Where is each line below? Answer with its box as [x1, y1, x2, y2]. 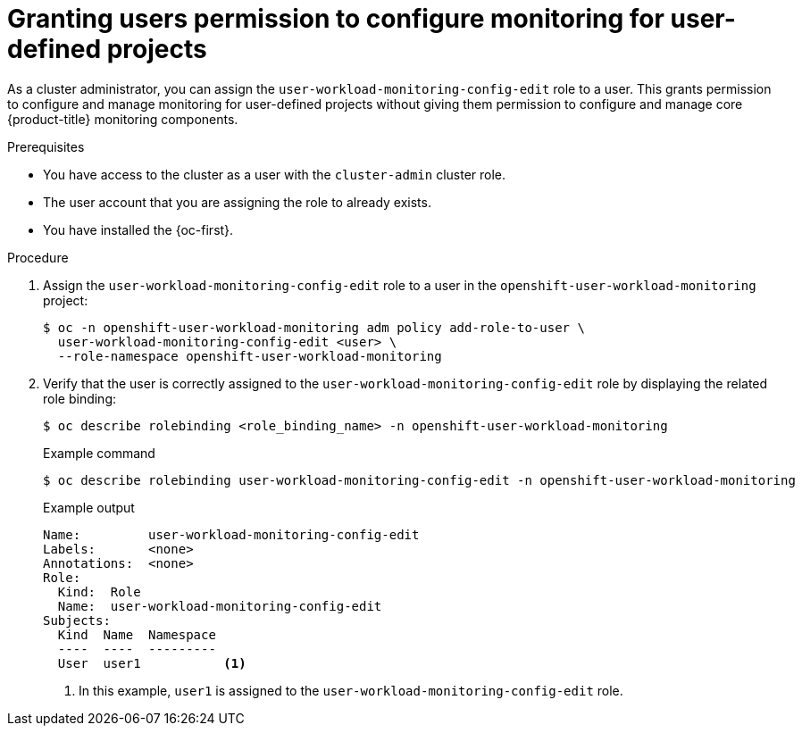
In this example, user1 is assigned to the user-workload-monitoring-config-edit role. [79, 682, 623, 698]
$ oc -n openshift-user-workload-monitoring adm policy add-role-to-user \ [43, 320, 585, 335]
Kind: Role [57, 584, 141, 599]
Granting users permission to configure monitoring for [7, 4, 664, 34]
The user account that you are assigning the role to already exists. [43, 194, 431, 210]
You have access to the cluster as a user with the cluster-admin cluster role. [43, 166, 506, 182]
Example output [43, 499, 135, 515]
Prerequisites [7, 138, 85, 154]
